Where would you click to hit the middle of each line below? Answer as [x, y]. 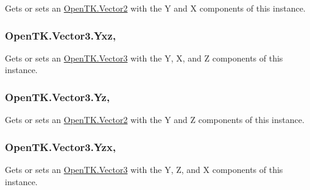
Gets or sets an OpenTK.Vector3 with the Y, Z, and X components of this [144, 170]
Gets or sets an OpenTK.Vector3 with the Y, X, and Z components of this [144, 58]
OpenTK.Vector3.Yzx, [61, 146]
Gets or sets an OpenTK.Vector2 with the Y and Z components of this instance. [155, 120]
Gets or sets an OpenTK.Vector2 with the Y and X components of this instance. [155, 8]
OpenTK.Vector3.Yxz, [61, 35]
